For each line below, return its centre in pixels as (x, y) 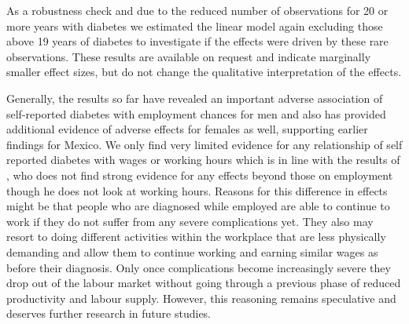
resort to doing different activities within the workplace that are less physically (196, 237)
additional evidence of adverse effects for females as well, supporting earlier (187, 129)
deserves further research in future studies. (109, 313)
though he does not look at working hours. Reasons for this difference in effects (197, 190)
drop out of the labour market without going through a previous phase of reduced (204, 283)
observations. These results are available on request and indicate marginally (189, 56)
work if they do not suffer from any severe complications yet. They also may (190, 221)
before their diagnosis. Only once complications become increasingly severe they (199, 267)
